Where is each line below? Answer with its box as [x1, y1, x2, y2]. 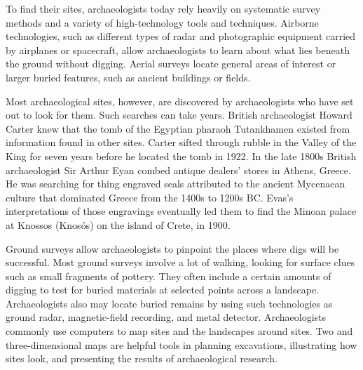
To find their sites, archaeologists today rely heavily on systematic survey [6, 1, 321, 15]
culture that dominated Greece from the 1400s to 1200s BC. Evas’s [6, 190, 294, 204]
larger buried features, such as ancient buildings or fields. [6, 70, 251, 84]
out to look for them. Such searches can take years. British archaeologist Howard [6, 107, 352, 122]
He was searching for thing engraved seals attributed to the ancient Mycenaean [6, 176, 345, 191]
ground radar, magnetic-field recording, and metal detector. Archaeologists [6, 310, 327, 324]
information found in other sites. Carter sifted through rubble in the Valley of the [6, 135, 357, 150]
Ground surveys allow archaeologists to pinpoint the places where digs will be [6, 241, 339, 256]
